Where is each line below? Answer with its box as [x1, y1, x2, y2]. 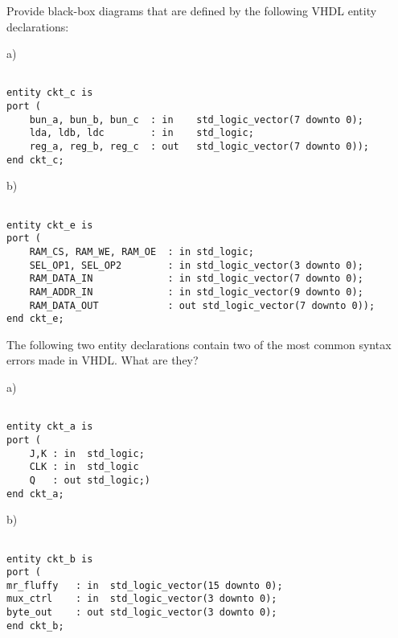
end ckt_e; [6, 313, 64, 325]
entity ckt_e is [6, 219, 93, 231]
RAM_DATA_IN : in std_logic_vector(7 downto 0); [29, 273, 363, 285]
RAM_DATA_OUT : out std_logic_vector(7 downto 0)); [29, 299, 375, 311]
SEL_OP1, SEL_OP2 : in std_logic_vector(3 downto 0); [29, 259, 363, 271]
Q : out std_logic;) [29, 474, 150, 486]
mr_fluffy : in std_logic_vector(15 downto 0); [6, 579, 283, 591]
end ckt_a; [6, 488, 64, 500]
